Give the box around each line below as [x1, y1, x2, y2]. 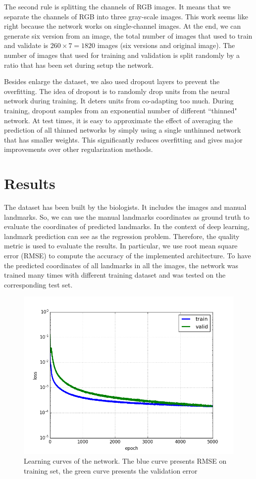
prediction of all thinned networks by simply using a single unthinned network [4, 125, 241, 135]
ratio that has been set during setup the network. [4, 59, 154, 70]
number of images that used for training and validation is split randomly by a [4, 49, 240, 60]
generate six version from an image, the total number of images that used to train [4, 30, 253, 41]
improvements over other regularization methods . [4, 144, 153, 154]
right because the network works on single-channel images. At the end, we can [4, 21, 241, 31]
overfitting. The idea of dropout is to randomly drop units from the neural [4, 86, 230, 96]
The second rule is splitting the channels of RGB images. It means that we [4, 1, 231, 11]
